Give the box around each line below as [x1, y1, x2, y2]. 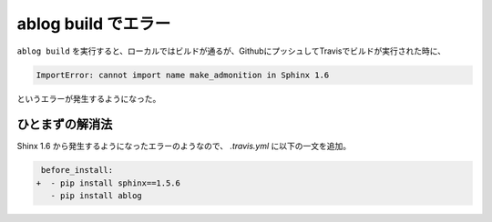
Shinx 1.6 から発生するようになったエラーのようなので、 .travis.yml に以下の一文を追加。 [16, 141, 352, 152]
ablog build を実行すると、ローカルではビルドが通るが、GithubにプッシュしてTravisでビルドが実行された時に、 [16, 45, 446, 56]
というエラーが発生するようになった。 [16, 93, 161, 104]
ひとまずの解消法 [16, 116, 113, 132]
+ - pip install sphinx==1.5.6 [36, 177, 181, 188]
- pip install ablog [50, 191, 143, 201]
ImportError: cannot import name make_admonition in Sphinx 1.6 [36, 69, 330, 80]
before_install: [41, 165, 114, 176]
